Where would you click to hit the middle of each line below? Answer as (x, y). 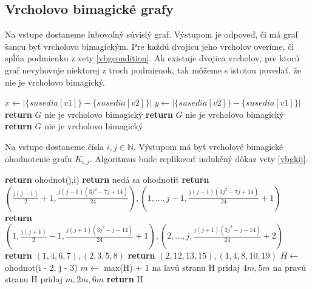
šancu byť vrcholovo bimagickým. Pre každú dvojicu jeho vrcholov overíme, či (150, 46)
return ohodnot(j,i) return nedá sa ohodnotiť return (107, 179)
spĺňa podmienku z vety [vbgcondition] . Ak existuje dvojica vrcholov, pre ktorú (152, 58)
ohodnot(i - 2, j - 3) (41, 267)
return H (125, 279)
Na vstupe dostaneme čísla (55, 146)
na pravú (289, 267)
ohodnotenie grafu (39, 158)
